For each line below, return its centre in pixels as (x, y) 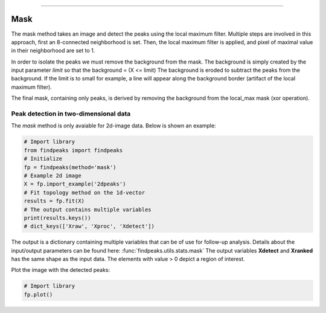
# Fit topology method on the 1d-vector (84, 192)
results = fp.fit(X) (54, 201)
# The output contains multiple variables (88, 209)
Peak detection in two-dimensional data (71, 114)
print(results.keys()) (57, 218)
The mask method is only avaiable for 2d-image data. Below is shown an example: (114, 126)
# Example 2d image (53, 176)
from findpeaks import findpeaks (73, 150)
